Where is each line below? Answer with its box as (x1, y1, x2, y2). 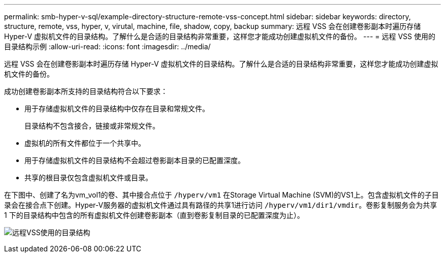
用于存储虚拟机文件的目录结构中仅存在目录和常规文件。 (24, 104, 209, 113)
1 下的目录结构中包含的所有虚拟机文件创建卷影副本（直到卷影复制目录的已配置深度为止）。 (4, 211, 304, 219)
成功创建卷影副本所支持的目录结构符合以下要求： (4, 87, 168, 95)
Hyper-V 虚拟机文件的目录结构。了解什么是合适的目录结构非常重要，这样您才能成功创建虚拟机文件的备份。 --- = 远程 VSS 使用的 (4, 32, 436, 41)
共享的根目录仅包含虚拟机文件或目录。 (24, 173, 152, 182)
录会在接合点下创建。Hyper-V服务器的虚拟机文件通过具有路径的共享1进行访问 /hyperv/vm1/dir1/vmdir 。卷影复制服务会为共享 (4, 201, 437, 209)
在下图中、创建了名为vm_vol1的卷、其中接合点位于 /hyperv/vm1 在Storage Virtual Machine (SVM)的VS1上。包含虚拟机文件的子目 (4, 190, 439, 199)
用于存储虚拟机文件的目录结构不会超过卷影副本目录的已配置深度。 (24, 156, 245, 165)
